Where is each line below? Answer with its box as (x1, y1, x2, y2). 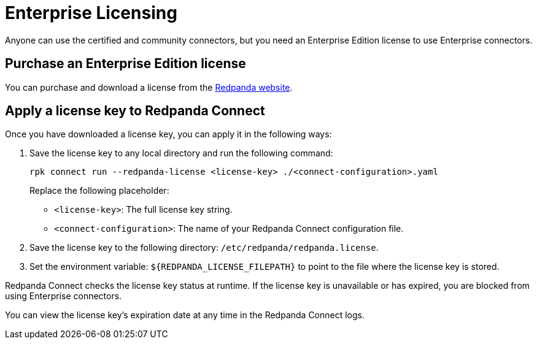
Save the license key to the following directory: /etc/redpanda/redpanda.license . (29, 242, 379, 253)
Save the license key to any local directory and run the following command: (29, 148, 333, 159)
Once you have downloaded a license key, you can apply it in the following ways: (5, 129, 332, 140)
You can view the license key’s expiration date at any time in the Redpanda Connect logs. (5, 310, 365, 321)
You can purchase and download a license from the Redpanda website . (5, 82, 293, 93)
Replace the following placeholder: (29, 185, 169, 196)
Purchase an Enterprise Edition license (5, 56, 246, 72)
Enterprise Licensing (5, 2, 177, 23)
